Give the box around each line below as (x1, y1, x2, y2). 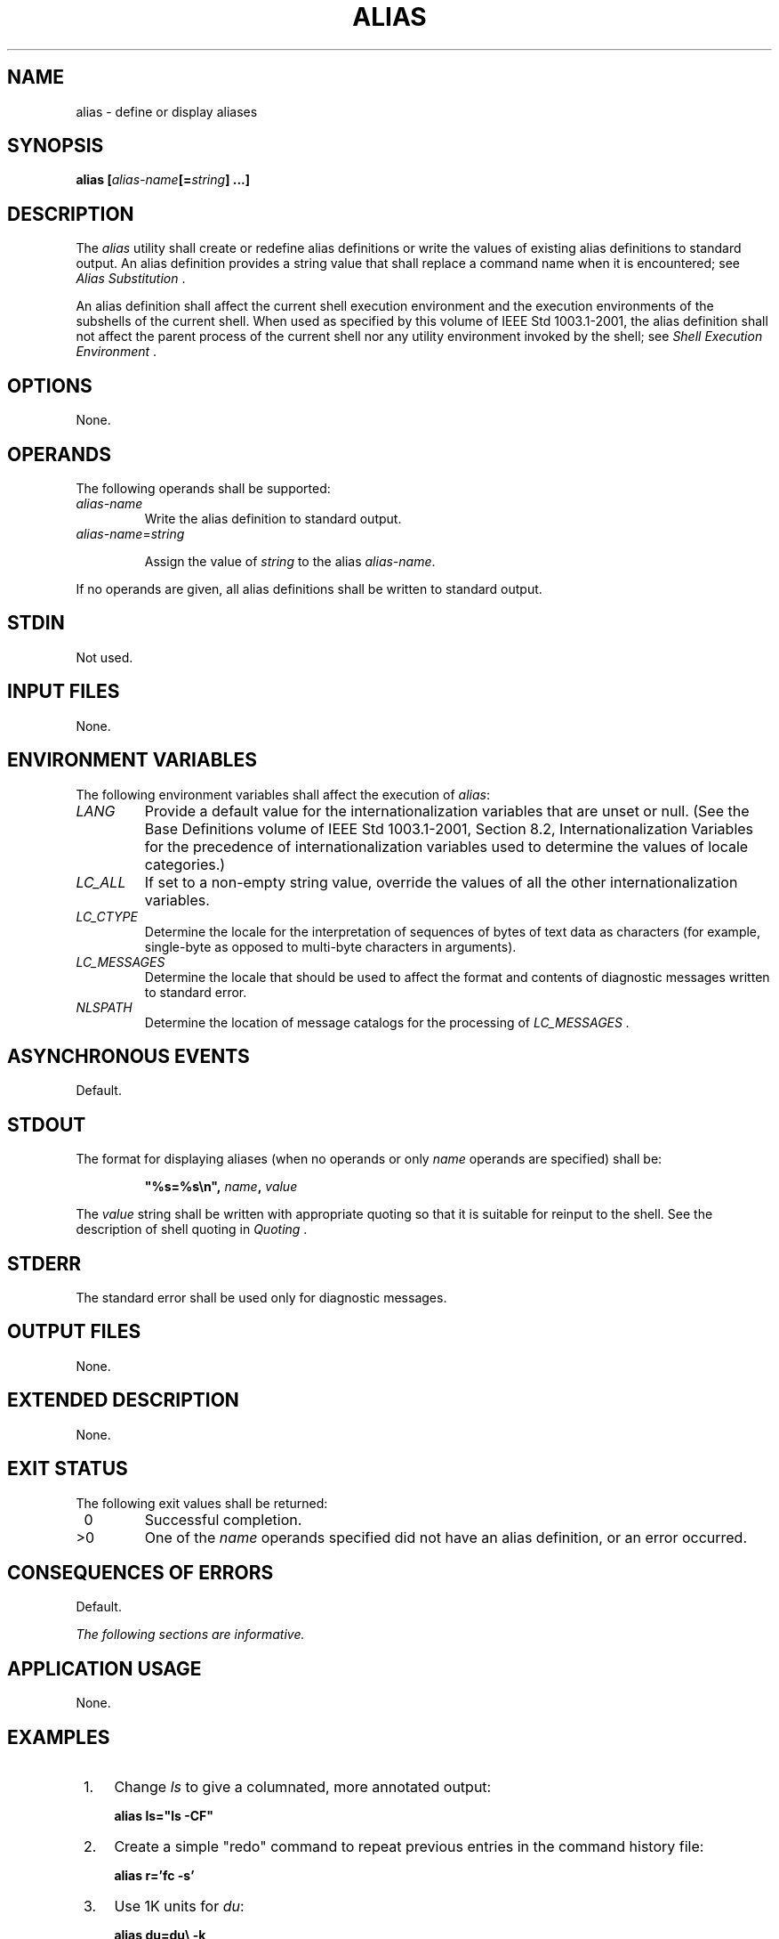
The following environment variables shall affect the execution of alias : (76, 786, 490, 802)
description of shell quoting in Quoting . (76, 1221, 308, 1237)
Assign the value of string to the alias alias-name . (144, 553, 436, 569)
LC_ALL (76, 872, 126, 891)
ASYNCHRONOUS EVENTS (7, 1044, 250, 1067)
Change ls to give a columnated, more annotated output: (114, 1778, 492, 1797)
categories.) (144, 855, 226, 873)
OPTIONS (7, 374, 92, 397)
